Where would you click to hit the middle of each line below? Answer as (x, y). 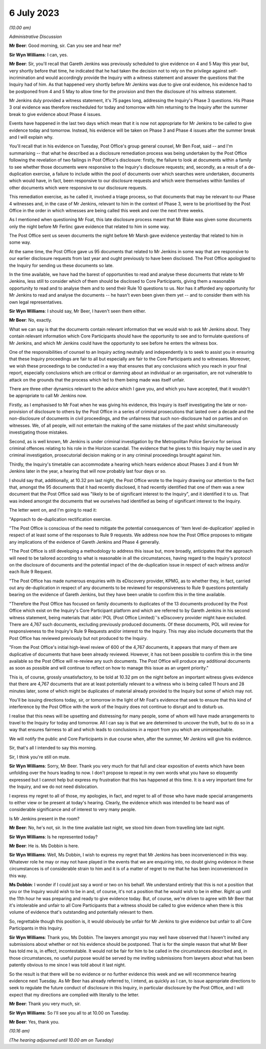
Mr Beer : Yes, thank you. (34, 1022)
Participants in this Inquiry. (36, 928)
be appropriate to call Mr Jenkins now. (48, 396)
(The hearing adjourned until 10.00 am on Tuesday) (61, 1040)
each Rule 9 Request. (31, 572)
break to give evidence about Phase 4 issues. (55, 114)
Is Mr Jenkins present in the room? (44, 819)
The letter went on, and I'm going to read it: (53, 510)
